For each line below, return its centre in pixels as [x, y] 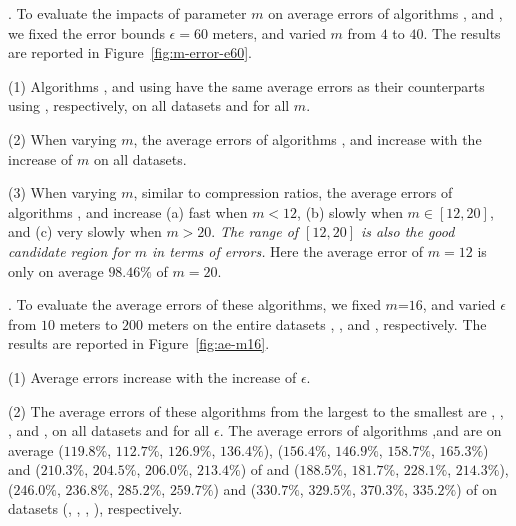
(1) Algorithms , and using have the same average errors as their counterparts [246, 85]
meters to [88, 323]
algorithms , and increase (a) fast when [128, 211]
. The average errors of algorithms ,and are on [360, 430]
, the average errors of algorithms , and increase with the [307, 138]
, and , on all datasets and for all [109, 430]
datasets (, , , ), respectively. [95, 508]
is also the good [408, 231]
